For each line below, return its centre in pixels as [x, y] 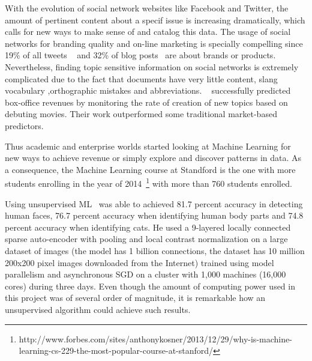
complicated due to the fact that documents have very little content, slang [141, 78]
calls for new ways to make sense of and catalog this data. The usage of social [148, 32]
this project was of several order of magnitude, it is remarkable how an [135, 298]
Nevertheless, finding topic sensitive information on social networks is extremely [152, 66]
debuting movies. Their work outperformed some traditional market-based [141, 114]
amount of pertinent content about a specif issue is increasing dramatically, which [155, 20]
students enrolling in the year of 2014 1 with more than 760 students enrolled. [148, 182]
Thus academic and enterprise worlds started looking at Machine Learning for [148, 146]
